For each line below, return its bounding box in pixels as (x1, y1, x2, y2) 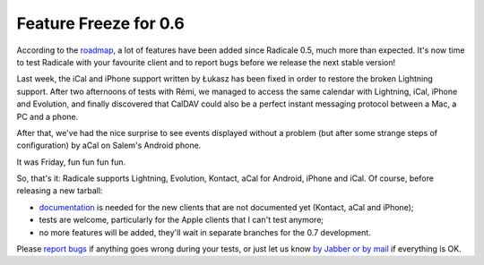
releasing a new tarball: (16, 185, 103, 196)
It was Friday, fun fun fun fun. (16, 157, 126, 167)
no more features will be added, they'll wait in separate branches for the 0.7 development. (39, 227, 371, 237)
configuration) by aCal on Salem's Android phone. (16, 140, 202, 151)
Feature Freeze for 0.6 (16, 13, 186, 33)
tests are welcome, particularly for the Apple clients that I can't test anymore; (39, 215, 324, 226)
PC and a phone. (16, 111, 79, 122)
